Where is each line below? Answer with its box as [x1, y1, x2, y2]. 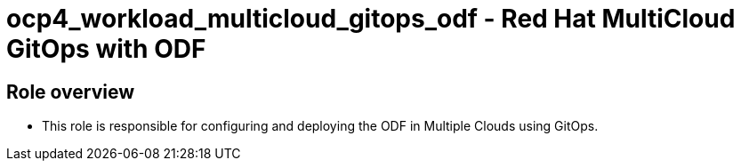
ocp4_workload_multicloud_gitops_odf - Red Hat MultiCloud [6, 4, 736, 34]
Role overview [6, 80, 135, 103]
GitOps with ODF [6, 34, 206, 64]
